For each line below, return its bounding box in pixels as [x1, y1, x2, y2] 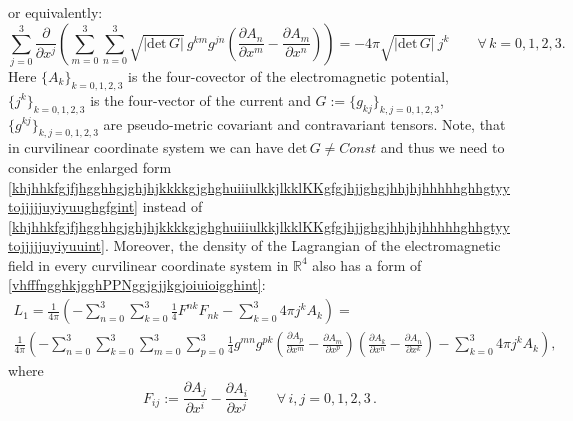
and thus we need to [380, 137, 505, 158]
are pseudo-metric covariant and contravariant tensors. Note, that [103, 113, 506, 134]
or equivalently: [8, 2, 103, 22]
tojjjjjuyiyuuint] [8, 235, 105, 256]
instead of [142, 196, 203, 217]
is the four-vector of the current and [90, 89, 311, 110]
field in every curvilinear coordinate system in [8, 254, 289, 275]
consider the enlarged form [8, 156, 172, 177]
